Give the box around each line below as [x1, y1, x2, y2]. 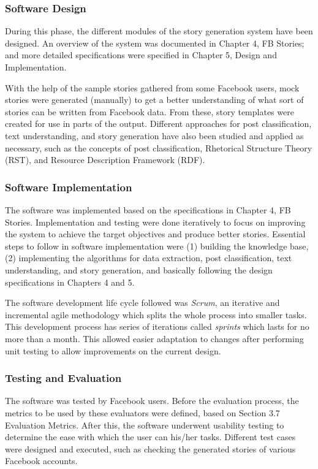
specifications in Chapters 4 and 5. [5, 275, 135, 288]
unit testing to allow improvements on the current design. [5, 344, 221, 357]
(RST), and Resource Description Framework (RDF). [5, 153, 205, 166]
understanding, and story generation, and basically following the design [5, 263, 273, 276]
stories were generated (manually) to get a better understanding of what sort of [5, 93, 304, 106]
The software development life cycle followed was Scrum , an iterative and [5, 296, 280, 309]
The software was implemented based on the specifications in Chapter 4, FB [5, 203, 291, 216]
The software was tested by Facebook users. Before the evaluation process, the [5, 394, 299, 407]
